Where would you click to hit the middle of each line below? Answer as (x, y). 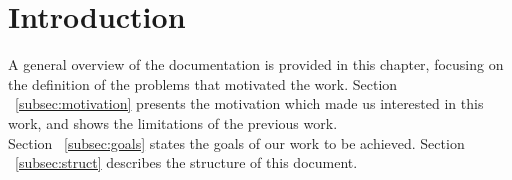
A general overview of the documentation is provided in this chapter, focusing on (256, 64)
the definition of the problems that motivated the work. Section (203, 83)
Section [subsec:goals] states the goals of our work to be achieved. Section (236, 142)
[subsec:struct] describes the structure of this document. (186, 162)
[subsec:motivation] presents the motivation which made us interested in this (249, 103)
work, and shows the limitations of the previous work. (173, 122)
